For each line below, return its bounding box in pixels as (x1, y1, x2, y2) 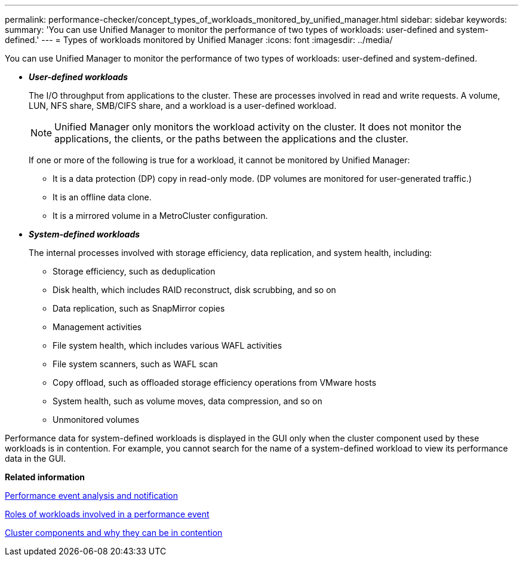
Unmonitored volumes (53, 414, 140, 425)
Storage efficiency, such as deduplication (53, 266, 216, 276)
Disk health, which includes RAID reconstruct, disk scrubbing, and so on (53, 285, 336, 295)
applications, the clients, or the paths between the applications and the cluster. (54, 133, 408, 145)
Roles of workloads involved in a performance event (5, 509, 210, 519)
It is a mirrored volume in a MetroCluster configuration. (53, 211, 268, 221)
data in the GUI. (5, 453, 66, 464)
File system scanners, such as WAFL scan (53, 359, 218, 369)
